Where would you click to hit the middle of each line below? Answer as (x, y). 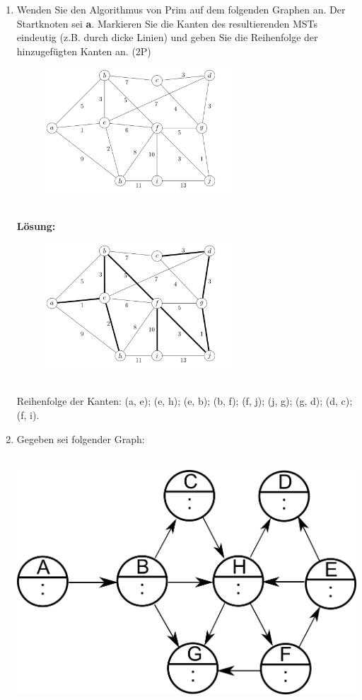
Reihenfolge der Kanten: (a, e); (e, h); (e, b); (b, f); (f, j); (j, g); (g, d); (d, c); (185, 401)
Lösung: (36, 226)
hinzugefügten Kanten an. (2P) (84, 51)
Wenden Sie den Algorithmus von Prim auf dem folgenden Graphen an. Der (181, 9)
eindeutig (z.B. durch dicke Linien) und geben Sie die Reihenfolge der (167, 37)
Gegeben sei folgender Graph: (81, 438)
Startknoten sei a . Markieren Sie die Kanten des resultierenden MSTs (167, 23)
